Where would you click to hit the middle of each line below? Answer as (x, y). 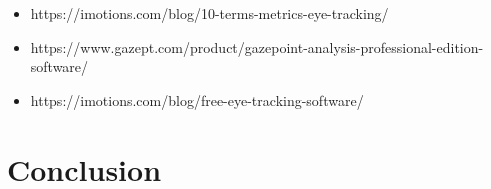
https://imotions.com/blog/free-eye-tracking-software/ (197, 99)
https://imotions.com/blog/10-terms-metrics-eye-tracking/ (209, 13)
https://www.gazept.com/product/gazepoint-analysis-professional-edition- (257, 46)
